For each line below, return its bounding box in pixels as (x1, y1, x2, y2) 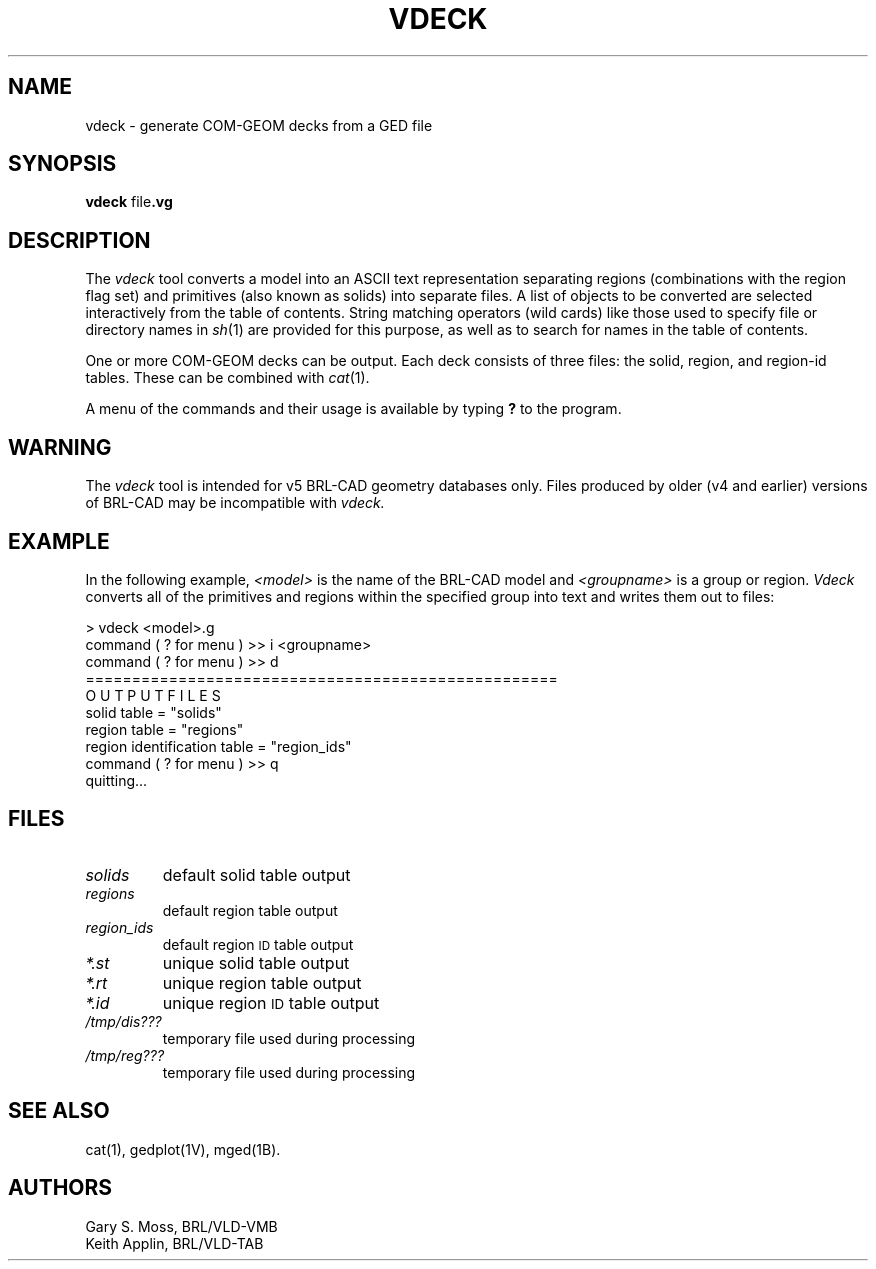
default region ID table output (162, 935, 354, 953)
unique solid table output (162, 952, 350, 973)
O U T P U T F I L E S (85, 686, 221, 704)
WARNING (8, 434, 112, 460)
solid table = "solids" (85, 703, 222, 721)
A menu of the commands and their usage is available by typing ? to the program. (85, 400, 622, 418)
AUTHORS (8, 1175, 113, 1201)
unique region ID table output (162, 992, 380, 1013)
